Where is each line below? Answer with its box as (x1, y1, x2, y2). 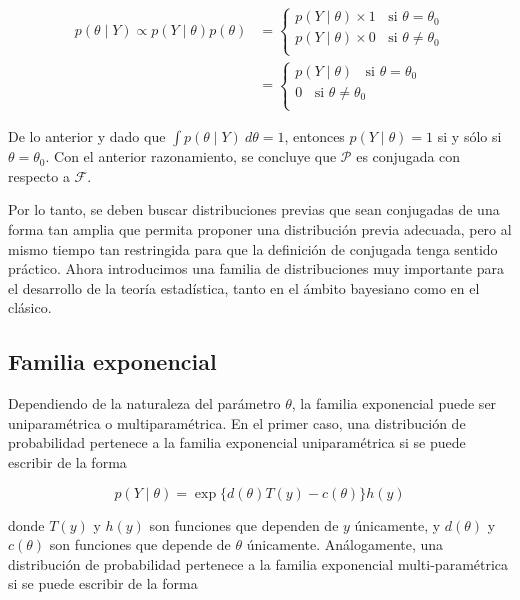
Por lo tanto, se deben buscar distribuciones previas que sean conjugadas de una (8, 199, 500, 220)
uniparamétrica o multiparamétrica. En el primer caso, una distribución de (8, 412, 466, 433)
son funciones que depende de (49, 534, 231, 555)
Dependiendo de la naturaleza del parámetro (8, 393, 281, 414)
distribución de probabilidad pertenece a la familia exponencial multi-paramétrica (8, 553, 509, 574)
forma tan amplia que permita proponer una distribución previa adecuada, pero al (8, 219, 512, 240)
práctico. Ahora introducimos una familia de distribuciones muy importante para (8, 258, 504, 279)
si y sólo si (437, 126, 502, 147)
